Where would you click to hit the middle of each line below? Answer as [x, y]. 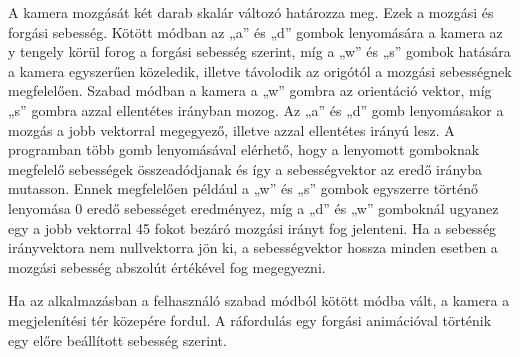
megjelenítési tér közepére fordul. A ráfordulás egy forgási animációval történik [250, 319]
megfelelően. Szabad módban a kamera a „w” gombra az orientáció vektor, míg [250, 90]
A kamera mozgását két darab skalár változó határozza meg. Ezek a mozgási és [251, 12]
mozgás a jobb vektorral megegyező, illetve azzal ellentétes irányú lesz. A [231, 129]
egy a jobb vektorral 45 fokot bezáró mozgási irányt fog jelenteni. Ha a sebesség [252, 227]
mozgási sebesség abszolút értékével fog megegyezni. [167, 266]
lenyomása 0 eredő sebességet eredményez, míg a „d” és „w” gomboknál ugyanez [253, 207]
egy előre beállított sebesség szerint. [117, 339]
